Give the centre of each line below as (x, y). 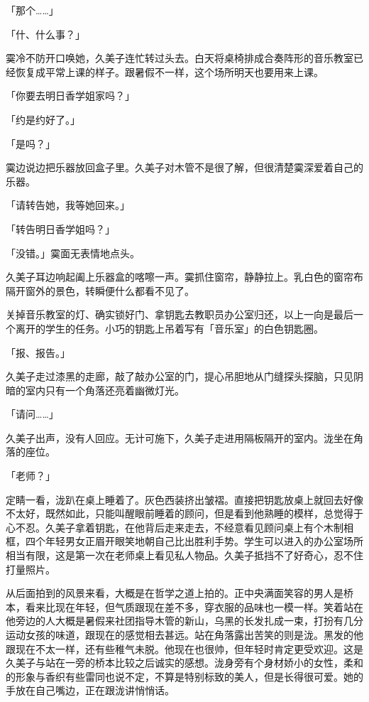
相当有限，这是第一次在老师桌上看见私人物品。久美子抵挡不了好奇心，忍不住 (184, 555)
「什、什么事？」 (45, 34)
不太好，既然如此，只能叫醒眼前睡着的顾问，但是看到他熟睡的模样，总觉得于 (184, 513)
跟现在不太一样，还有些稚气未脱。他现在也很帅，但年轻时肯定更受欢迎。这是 (184, 648)
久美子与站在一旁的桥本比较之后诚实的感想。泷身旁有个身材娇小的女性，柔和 (184, 663)
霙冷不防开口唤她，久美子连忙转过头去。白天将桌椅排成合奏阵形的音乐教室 (180, 58)
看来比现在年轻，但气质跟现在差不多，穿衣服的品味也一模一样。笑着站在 (194, 606)
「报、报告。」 (38, 352)
